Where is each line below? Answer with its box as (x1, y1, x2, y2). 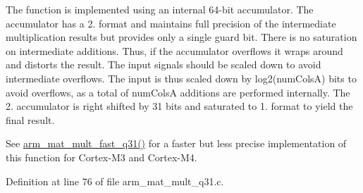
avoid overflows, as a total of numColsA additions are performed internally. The (6, 85, 350, 99)
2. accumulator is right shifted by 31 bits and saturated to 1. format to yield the (6, 99, 353, 113)
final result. (6, 112, 55, 127)
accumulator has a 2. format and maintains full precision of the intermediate (6, 15, 336, 30)
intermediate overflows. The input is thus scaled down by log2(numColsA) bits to (6, 70, 357, 85)
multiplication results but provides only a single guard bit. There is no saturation (6, 30, 357, 44)
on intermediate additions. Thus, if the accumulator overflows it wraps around (6, 43, 343, 58)
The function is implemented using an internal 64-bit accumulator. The (6, 2, 314, 16)
